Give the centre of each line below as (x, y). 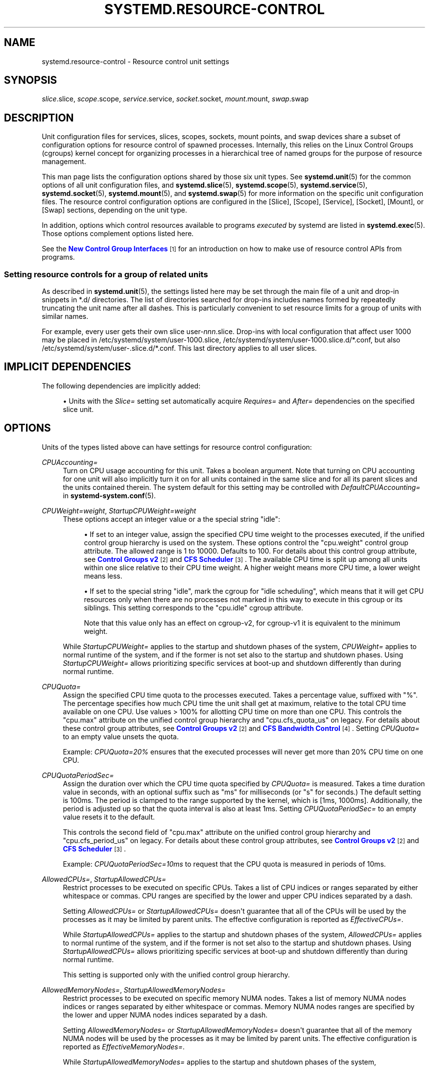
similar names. (65, 316)
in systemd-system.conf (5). (109, 495)
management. (64, 162)
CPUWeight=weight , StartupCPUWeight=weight (119, 510)
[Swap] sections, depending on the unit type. (114, 210)
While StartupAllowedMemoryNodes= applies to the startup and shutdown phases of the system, (220, 1062)
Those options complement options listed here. (118, 234)
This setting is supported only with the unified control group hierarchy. (176, 974)
